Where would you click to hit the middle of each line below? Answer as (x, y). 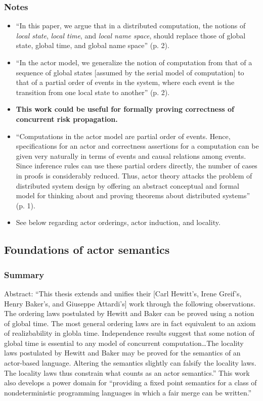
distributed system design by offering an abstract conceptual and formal (127, 185)
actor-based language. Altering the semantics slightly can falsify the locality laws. (130, 363)
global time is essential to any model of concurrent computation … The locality (124, 343)
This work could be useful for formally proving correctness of (125, 109)
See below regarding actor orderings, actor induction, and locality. (118, 222)
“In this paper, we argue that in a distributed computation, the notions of (131, 26)
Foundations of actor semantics (87, 250)
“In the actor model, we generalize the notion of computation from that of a (134, 62)
